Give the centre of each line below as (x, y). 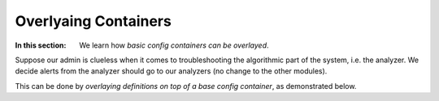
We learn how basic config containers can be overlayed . (174, 45)
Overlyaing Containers (93, 21)
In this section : (41, 45)
